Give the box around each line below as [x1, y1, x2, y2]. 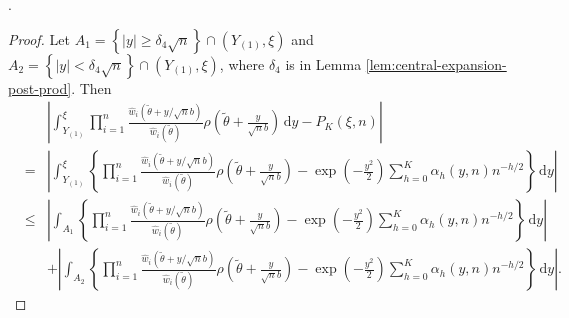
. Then [71, 77, 112, 98]
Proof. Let [8, 28, 70, 49]
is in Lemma [285, 53, 362, 74]
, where [219, 53, 265, 74]
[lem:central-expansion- [365, 53, 507, 74]
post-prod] [8, 77, 72, 98]
